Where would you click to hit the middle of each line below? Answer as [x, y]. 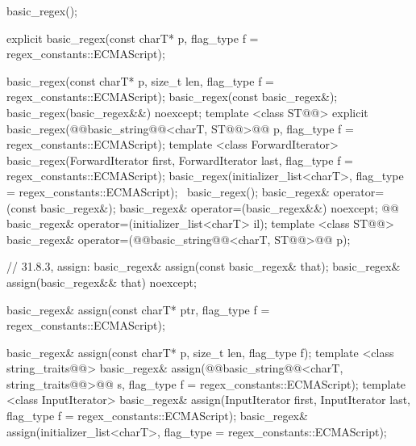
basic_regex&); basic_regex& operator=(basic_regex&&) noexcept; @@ [220, 207]
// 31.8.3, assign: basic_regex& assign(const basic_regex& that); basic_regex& [204, 266]
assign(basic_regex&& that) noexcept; [102, 282]
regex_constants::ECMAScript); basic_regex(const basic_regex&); [172, 97]
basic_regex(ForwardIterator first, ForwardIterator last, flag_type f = [180, 160]
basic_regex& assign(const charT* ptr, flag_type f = [138, 309]
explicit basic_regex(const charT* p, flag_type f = [133, 38]
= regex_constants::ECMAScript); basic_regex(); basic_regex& [168, 191]
